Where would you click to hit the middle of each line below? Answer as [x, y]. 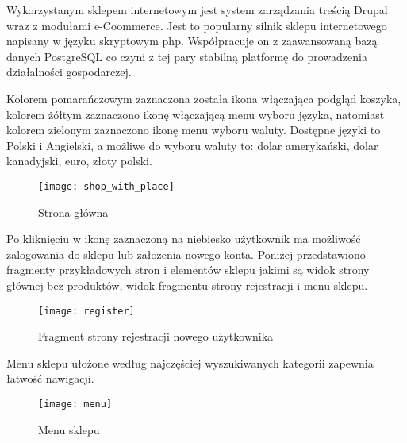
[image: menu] [75, 404]
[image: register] [86, 311]
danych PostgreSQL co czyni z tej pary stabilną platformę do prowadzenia [187, 56]
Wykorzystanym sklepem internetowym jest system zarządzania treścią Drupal [197, 10]
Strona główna [73, 212]
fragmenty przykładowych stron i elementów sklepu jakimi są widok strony [188, 270]
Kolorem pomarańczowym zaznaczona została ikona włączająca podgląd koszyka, [204, 98]
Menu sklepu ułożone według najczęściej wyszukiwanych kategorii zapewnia [190, 362]
